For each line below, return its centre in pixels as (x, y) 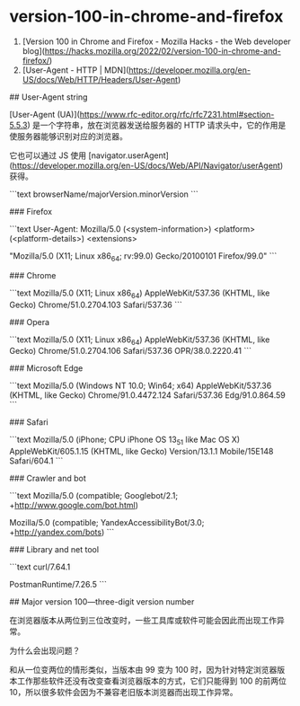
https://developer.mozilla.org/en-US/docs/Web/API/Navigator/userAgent (146, 165)
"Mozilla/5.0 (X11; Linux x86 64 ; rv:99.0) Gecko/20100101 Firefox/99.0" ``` (143, 256)
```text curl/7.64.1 (40, 567)
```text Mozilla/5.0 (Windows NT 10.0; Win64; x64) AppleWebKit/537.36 (141, 386)
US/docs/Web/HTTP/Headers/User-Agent (100, 79)
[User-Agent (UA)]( (45, 114)
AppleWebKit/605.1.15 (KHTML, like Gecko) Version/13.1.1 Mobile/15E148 (141, 452)
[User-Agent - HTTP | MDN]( (75, 70)
